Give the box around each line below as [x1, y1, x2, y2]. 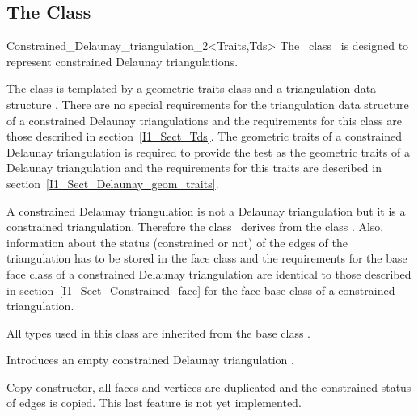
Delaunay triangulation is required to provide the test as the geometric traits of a [6, 143, 410, 160]
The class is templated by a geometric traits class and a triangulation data [6, 80, 377, 97]
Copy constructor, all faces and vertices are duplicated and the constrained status [6, 378, 412, 395]
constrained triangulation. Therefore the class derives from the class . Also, [6, 218, 384, 235]
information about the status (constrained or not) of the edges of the [6, 233, 348, 250]
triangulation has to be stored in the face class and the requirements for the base [6, 250, 407, 267]
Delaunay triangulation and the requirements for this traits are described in [6, 159, 382, 176]
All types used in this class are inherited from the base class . [6, 324, 310, 341]
